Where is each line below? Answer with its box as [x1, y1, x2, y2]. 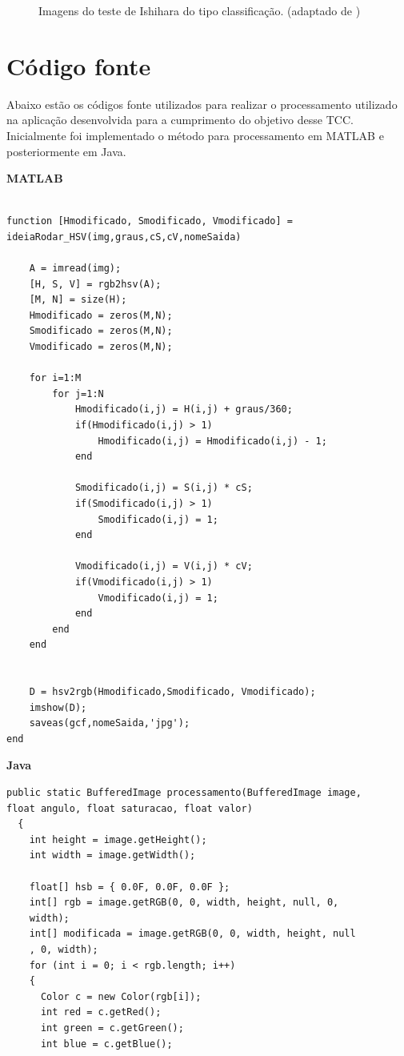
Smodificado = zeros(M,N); [29, 325, 173, 337]
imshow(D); [29, 701, 87, 713]
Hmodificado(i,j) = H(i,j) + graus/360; [74, 404, 293, 416]
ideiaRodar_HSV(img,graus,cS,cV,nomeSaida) [6, 231, 242, 243]
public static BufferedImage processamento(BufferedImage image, [6, 787, 362, 799]
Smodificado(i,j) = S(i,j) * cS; [74, 482, 253, 494]
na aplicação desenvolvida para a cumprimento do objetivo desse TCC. [6, 111, 354, 128]
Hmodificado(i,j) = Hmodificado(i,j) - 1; [98, 435, 327, 447]
